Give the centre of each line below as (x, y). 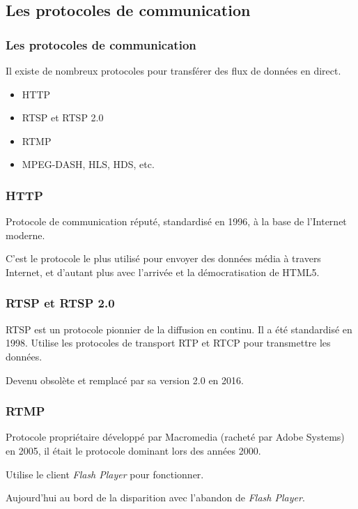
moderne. (25, 235)
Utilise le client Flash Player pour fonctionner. (105, 474)
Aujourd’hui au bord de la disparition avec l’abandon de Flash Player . (155, 497)
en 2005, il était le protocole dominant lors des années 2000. (133, 450)
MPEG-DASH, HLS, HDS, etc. (88, 164)
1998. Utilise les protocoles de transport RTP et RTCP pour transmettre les (168, 343)
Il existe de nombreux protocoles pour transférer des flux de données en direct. (173, 70)
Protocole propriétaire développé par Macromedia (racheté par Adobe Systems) (175, 437)
